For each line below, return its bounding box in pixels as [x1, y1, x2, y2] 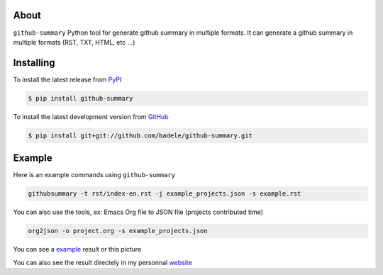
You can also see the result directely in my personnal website [13, 258, 193, 266]
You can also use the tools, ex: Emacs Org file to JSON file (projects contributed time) [13, 208, 264, 216]
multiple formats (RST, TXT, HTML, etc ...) [13, 38, 135, 46]
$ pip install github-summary [28, 94, 133, 102]
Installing [13, 57, 56, 69]
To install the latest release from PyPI [13, 75, 122, 84]
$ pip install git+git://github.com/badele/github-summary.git [28, 131, 253, 140]
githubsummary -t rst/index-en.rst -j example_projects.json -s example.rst [28, 190, 301, 198]
